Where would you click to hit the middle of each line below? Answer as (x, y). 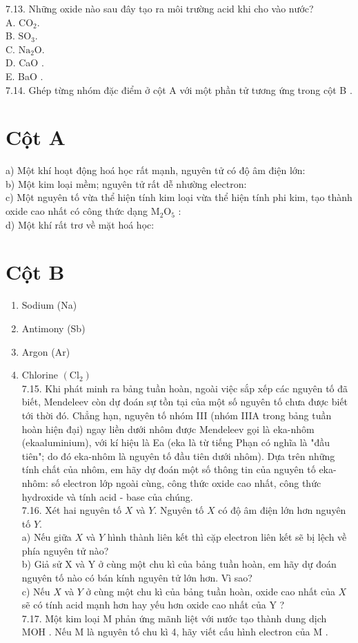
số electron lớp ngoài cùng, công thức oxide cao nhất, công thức (186, 482)
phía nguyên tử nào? (65, 550)
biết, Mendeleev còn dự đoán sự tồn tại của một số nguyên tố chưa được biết (185, 402)
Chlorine (40, 375)
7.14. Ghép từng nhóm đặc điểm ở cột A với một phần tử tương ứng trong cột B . (179, 89)
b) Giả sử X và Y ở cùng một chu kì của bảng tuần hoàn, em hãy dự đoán (179, 564)
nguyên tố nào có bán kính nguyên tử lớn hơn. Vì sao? (137, 578)
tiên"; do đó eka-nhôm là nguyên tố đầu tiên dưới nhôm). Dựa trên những (178, 455)
